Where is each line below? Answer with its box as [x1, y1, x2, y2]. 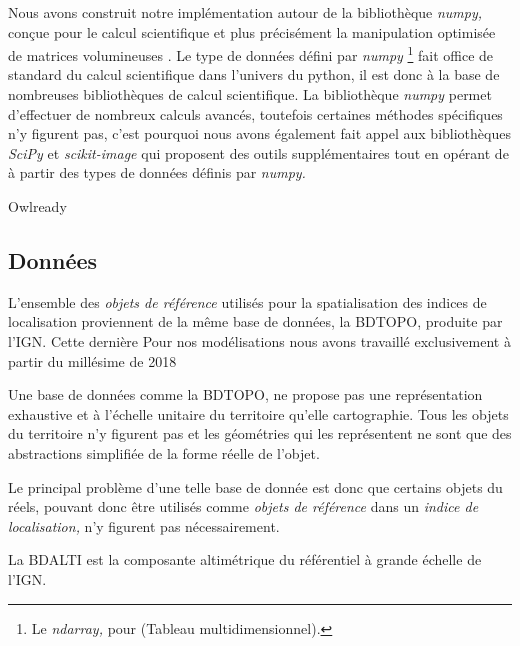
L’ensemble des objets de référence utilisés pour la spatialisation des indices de [8, 291, 487, 312]
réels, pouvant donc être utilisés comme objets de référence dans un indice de [8, 496, 479, 517]
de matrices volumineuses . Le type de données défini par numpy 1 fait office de [8, 42, 494, 65]
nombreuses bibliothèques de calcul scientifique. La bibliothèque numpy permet [8, 84, 492, 105]
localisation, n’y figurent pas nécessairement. [8, 515, 280, 536]
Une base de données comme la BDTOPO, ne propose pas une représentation [8, 384, 483, 405]
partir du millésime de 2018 [8, 350, 177, 371]
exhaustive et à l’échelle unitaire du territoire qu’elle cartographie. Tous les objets [8, 403, 509, 424]
